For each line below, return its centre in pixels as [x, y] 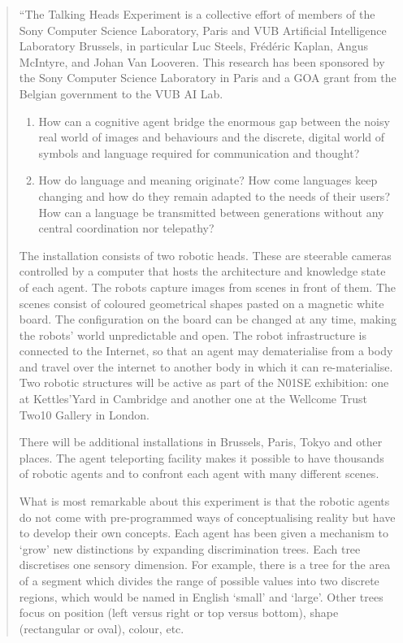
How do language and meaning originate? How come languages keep [208, 180]
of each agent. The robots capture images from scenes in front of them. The [207, 287]
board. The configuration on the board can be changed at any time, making [208, 319]
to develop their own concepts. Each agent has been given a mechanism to [204, 533]
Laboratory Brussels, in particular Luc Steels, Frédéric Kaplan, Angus [194, 46]
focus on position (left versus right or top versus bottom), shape [179, 613]
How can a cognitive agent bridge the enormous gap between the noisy [214, 121]
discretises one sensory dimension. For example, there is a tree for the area [205, 565]
